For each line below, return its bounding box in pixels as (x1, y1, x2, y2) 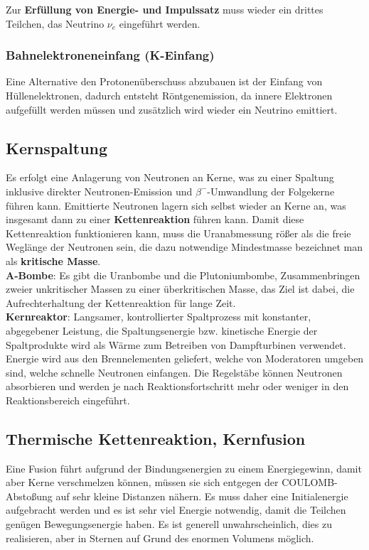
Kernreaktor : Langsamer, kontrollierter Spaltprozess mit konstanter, (6, 309, 311, 324)
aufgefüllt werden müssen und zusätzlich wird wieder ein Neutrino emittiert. (6, 102, 338, 117)
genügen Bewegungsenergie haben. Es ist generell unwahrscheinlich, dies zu (6, 517, 332, 532)
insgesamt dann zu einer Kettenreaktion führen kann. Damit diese (6, 212, 304, 227)
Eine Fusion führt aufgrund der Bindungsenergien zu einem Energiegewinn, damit (6, 460, 362, 475)
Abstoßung (6, 488, 53, 503)
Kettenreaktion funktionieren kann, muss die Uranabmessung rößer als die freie (6, 225, 351, 240)
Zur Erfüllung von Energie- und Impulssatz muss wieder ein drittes (6, 2, 323, 16)
